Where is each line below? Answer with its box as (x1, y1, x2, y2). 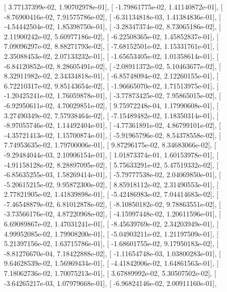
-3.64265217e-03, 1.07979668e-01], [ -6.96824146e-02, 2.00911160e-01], (4, 277, 217, 288)
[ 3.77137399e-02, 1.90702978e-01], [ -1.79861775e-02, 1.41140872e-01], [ (4, 2, 223, 12)
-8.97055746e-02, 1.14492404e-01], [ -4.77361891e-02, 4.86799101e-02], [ (4, 120, 221, 130)
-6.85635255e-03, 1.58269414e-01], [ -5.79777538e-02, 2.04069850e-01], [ (4, 169, 221, 180)
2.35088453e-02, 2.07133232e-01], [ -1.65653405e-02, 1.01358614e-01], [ (4, 50, 219, 61)
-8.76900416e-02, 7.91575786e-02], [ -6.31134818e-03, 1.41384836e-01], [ (4, 11, 221, 22)
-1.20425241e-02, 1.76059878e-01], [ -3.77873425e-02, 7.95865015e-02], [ (4, 90, 221, 101)
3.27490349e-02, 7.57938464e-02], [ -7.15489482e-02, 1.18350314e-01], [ (4, 110, 219, 120)
